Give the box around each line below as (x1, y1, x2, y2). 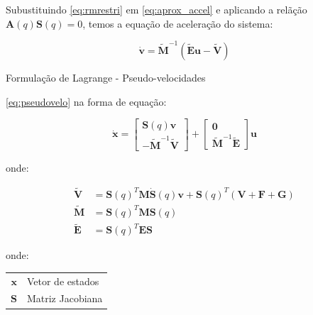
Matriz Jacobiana (26, 291, 103, 306)
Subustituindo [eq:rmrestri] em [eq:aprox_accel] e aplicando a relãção (6, 2, 307, 16)
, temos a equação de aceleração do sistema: (82, 16, 273, 31)
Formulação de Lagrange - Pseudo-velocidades (6, 70, 206, 84)
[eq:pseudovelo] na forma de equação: (6, 94, 167, 109)
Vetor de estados (26, 273, 99, 288)
